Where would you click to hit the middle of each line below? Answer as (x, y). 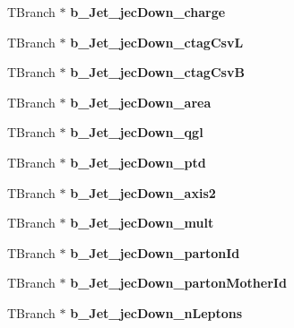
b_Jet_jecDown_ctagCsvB (157, 72)
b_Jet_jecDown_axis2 (143, 192)
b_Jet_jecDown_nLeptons (156, 312)
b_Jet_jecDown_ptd (138, 162)
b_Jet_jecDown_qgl (137, 132)
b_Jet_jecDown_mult (142, 223)
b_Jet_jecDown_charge (148, 12)
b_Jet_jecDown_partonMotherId (178, 283)
